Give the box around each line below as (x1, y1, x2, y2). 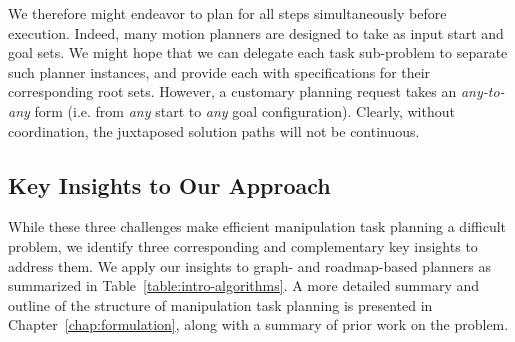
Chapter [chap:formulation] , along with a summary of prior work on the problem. (8, 314, 509, 335)
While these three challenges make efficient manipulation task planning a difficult (8, 216, 507, 237)
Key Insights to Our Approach (8, 169, 331, 200)
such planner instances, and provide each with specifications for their (8, 61, 431, 82)
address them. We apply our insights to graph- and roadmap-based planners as (8, 255, 491, 276)
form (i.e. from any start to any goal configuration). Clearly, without (34, 100, 455, 121)
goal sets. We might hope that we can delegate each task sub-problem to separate (8, 42, 508, 63)
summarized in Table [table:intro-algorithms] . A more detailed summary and (8, 275, 480, 296)
